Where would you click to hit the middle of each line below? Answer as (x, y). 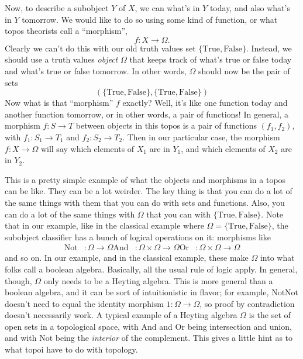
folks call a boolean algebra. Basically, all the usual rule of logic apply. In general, (151, 269)
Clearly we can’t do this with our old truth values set (100, 48)
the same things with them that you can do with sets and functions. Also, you (145, 202)
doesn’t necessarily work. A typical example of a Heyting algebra (121, 315)
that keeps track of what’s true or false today (211, 59)
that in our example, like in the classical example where (104, 225)
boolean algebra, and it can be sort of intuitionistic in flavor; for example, (137, 292)
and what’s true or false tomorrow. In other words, (96, 70)
